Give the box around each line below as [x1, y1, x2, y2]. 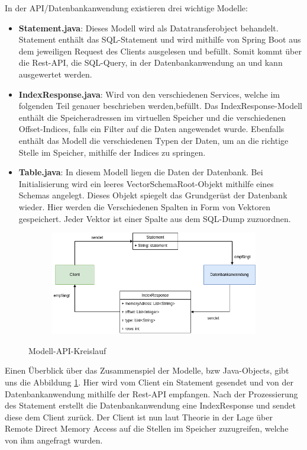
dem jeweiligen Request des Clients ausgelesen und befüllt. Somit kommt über [18, 44, 302, 57]
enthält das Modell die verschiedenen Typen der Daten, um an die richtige [18, 134, 289, 146]
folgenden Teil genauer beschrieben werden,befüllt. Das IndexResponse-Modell [18, 99, 302, 112]
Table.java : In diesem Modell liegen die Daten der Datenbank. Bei [18, 166, 263, 178]
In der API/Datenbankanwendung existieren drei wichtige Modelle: [5, 2, 248, 14]
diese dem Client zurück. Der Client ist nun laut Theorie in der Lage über [5, 410, 273, 423]
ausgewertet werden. [18, 67, 92, 80]
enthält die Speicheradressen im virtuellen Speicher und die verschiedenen [18, 111, 286, 123]
